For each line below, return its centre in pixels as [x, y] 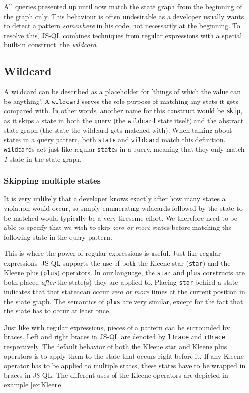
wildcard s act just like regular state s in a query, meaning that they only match [124, 149]
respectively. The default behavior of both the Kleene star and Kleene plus [115, 346]
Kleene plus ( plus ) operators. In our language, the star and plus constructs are [124, 272]
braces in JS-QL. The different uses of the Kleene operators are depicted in [116, 375]
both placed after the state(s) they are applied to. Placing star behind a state [121, 282]
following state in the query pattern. [58, 237]
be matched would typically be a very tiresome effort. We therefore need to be [121, 217]
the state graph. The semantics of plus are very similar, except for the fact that [124, 301]
